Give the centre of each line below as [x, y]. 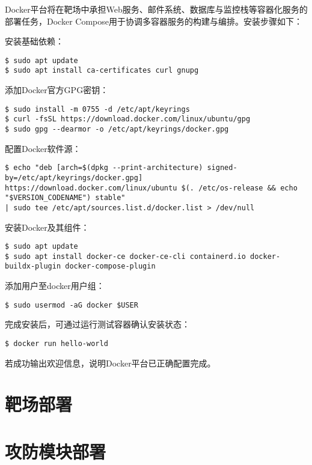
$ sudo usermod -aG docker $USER [72, 305]
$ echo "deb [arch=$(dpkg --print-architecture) [104, 168]
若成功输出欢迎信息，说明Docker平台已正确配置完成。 [110, 363]
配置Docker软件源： [43, 148]
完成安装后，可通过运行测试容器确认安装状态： [97, 324]
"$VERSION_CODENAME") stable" [65, 198]
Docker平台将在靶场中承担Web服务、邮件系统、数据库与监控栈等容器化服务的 [156, 9]
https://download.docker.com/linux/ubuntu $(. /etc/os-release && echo [151, 188]
